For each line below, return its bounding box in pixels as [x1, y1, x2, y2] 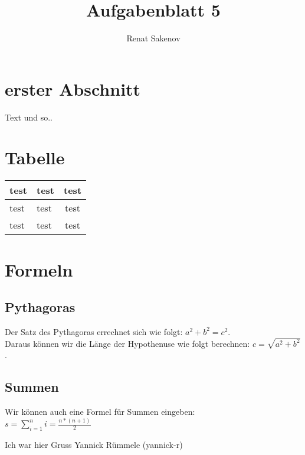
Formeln [5, 257, 73, 281]
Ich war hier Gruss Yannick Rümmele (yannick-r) [5, 438, 183, 450]
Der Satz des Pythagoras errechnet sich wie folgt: [5, 325, 183, 337]
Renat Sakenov [126, 32, 181, 44]
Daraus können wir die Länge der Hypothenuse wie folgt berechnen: [5, 337, 250, 349]
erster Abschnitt [5, 76, 141, 100]
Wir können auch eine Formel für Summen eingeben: [5, 405, 195, 418]
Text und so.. [5, 110, 53, 123]
